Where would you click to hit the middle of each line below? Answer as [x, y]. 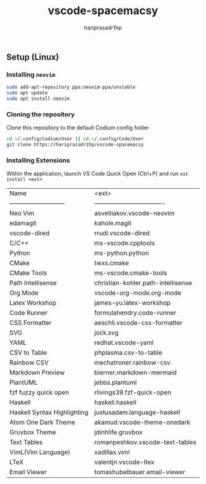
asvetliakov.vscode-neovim [134, 213]
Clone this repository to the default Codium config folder [78, 128]
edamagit [23, 223]
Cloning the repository [40, 114]
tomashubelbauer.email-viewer [140, 472]
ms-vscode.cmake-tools [131, 273]
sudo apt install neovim [38, 99]
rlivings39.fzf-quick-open [133, 393]
